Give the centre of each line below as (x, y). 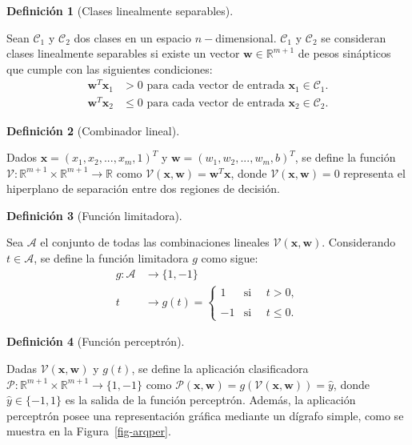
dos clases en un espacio (133, 37)
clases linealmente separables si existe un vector (123, 53)
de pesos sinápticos (344, 53)
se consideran (354, 37)
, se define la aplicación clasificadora (220, 368)
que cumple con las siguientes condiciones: (110, 68)
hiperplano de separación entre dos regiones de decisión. (143, 188)
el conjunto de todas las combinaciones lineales (155, 242)
